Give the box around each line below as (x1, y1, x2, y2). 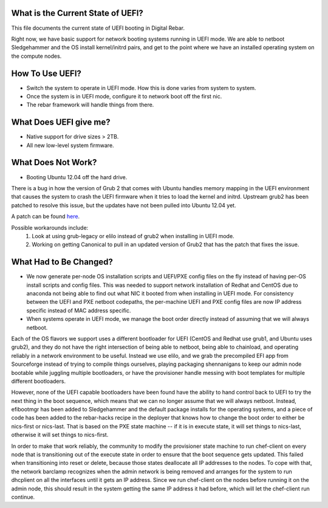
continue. (11, 493, 35, 501)
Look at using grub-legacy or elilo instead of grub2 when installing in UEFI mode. (32, 232, 234, 239)
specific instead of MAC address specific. (26, 307, 131, 314)
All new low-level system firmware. (26, 142, 115, 149)
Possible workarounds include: (11, 224, 89, 231)
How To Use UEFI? (11, 68, 82, 78)
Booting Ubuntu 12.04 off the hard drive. (26, 173, 128, 180)
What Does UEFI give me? (11, 117, 111, 128)
